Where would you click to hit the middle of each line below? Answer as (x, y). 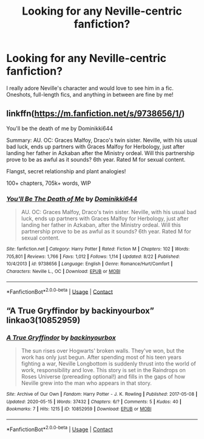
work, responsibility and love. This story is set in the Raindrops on (104, 370)
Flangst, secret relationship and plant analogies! (66, 171)
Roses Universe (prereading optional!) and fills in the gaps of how (103, 377)
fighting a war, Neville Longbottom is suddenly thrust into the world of (108, 364)
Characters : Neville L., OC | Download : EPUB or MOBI (63, 272)
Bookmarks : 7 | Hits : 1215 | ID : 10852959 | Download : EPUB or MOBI (79, 409)
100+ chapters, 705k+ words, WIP (49, 183)
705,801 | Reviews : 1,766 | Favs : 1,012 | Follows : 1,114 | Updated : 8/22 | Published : (93, 257)
